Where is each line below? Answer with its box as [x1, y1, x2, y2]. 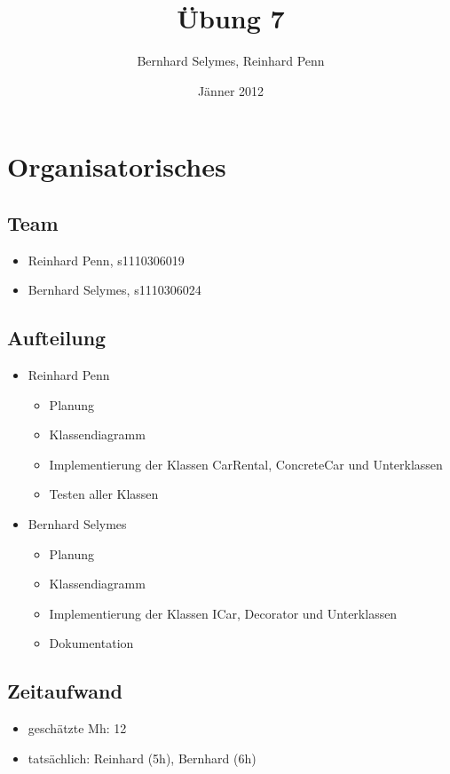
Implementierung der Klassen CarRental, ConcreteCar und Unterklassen [49, 454, 443, 473]
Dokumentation [49, 634, 134, 652]
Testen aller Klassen [49, 485, 159, 503]
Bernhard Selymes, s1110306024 [28, 280, 201, 299]
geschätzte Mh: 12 [28, 719, 127, 738]
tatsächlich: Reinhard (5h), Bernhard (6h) [28, 748, 257, 767]
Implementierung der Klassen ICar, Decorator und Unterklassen [49, 604, 398, 622]
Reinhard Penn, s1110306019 [28, 250, 185, 269]
